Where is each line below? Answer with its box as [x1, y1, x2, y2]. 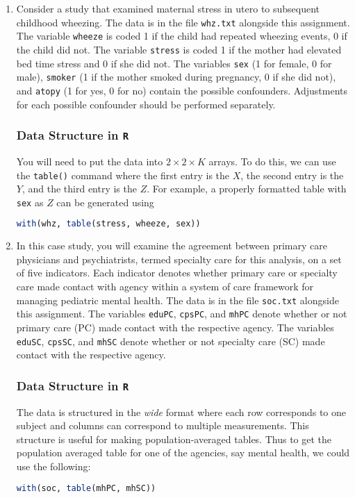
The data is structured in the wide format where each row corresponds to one [16, 404, 346, 419]
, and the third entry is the [22, 181, 137, 196]
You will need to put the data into [16, 153, 163, 168]
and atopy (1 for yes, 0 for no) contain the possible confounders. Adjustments [16, 83, 348, 97]
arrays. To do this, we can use [208, 153, 336, 168]
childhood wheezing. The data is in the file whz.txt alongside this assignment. [16, 15, 350, 29]
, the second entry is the [240, 167, 344, 182]
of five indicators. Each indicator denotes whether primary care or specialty [16, 265, 338, 280]
